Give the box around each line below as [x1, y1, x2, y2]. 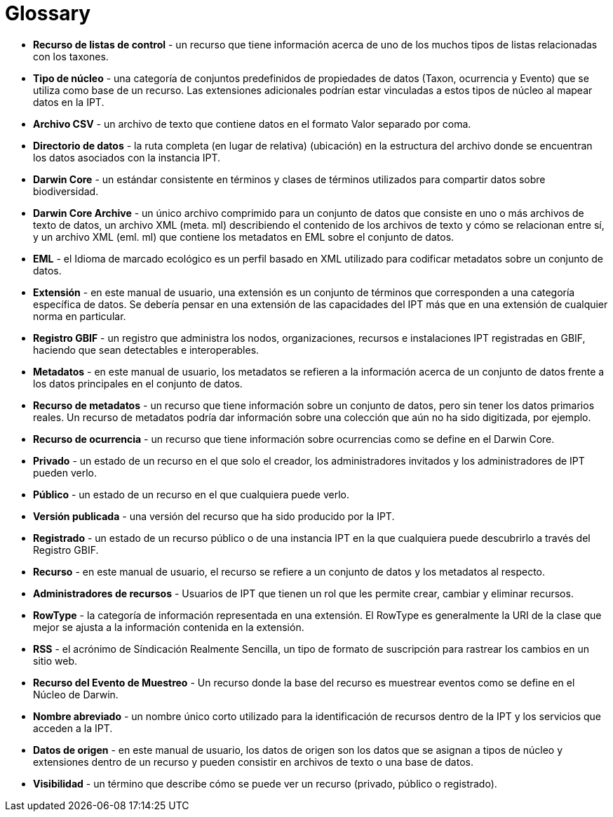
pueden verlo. [33, 466, 97, 479]
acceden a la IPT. [33, 722, 113, 734]
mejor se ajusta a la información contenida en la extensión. [33, 620, 304, 633]
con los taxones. [33, 50, 109, 62]
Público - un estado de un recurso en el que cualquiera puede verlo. [33, 488, 349, 500]
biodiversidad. [33, 185, 99, 197]
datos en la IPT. [33, 95, 105, 108]
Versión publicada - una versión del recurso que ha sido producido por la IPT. [33, 510, 395, 522]
